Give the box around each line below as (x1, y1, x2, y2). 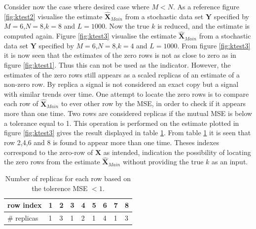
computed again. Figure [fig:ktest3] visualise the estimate (4, 31, 177, 41)
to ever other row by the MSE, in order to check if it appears (61, 98, 246, 109)
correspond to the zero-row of (4, 147, 93, 157)
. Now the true (105, 21, 149, 31)
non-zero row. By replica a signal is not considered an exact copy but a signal (4, 79, 239, 89)
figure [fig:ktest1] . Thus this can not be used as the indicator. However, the (4, 60, 231, 70)
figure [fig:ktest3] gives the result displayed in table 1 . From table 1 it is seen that (4, 127, 251, 138)
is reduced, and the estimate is (157, 21, 250, 31)
